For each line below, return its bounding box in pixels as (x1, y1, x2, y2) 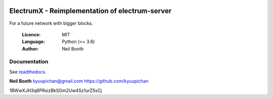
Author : (22, 45, 39, 52)
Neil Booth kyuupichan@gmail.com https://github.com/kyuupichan (9, 78, 149, 84)
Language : (22, 38, 45, 45)
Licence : (22, 31, 41, 37)
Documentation (9, 58, 49, 65)
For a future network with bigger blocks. (9, 20, 94, 26)
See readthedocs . (9, 69, 47, 75)
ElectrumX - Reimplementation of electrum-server (9, 7, 172, 15)
